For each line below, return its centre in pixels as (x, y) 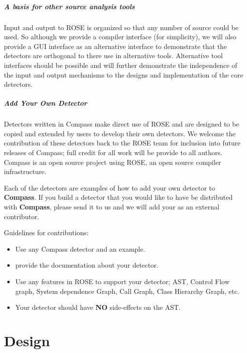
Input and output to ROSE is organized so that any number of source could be (121, 27)
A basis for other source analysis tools (69, 6)
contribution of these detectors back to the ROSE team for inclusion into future (122, 143)
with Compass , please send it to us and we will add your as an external (112, 207)
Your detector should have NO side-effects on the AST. (98, 307)
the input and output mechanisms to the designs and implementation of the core (123, 74)
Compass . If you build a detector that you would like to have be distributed (118, 197)
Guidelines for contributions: (46, 233)
